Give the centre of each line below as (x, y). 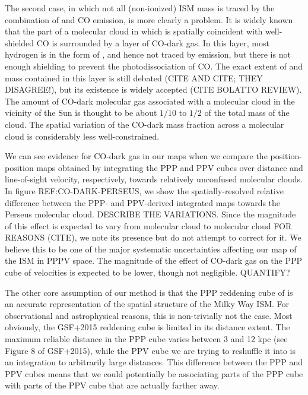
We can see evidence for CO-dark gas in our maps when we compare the (136, 156)
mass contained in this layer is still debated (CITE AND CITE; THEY (134, 78)
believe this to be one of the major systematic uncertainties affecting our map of (151, 249)
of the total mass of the (247, 113)
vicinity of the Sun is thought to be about (81, 113)
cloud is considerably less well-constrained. (82, 136)
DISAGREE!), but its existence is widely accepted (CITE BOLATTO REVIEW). (153, 89)
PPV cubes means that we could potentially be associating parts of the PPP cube (154, 373)
